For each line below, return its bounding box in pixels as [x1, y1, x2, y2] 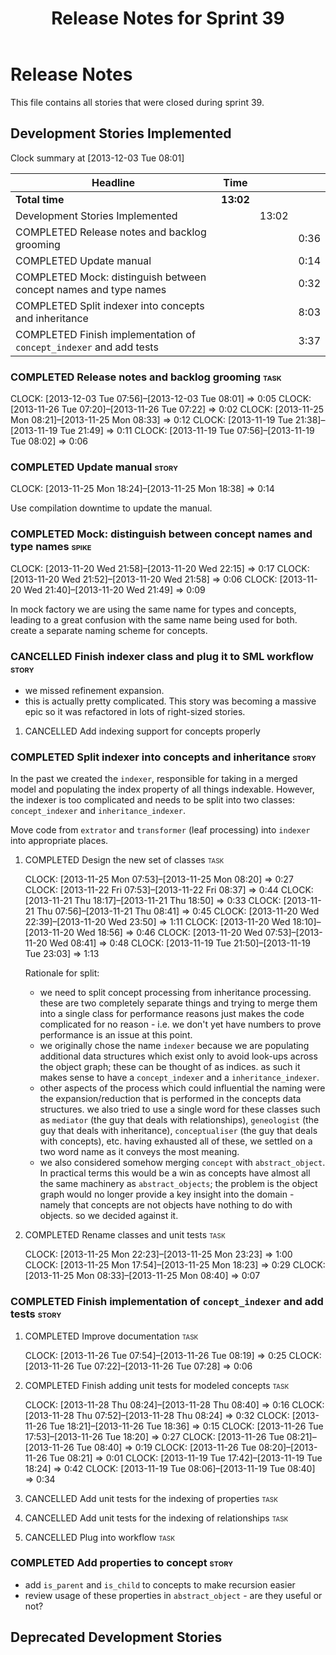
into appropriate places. [10, 835, 109, 847]
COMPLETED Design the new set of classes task [24, 854, 225, 866]
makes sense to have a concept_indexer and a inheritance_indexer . [39, 1072, 320, 1084]
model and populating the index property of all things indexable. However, [10, 783, 315, 796]
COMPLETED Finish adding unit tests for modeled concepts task [24, 1379, 290, 1391]
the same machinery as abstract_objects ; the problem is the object [39, 1178, 318, 1190]
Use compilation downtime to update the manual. [10, 502, 213, 514]
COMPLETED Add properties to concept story [10, 1556, 234, 1570]
